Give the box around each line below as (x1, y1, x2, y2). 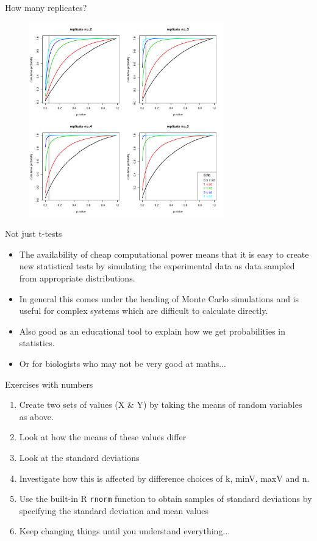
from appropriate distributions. (19, 271, 135, 284)
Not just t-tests (5, 227, 62, 240)
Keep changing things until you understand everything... (19, 525, 230, 537)
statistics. (19, 336, 55, 349)
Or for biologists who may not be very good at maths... (19, 357, 226, 369)
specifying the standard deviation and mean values (19, 504, 209, 517)
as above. (19, 410, 54, 423)
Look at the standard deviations (19, 451, 140, 463)
